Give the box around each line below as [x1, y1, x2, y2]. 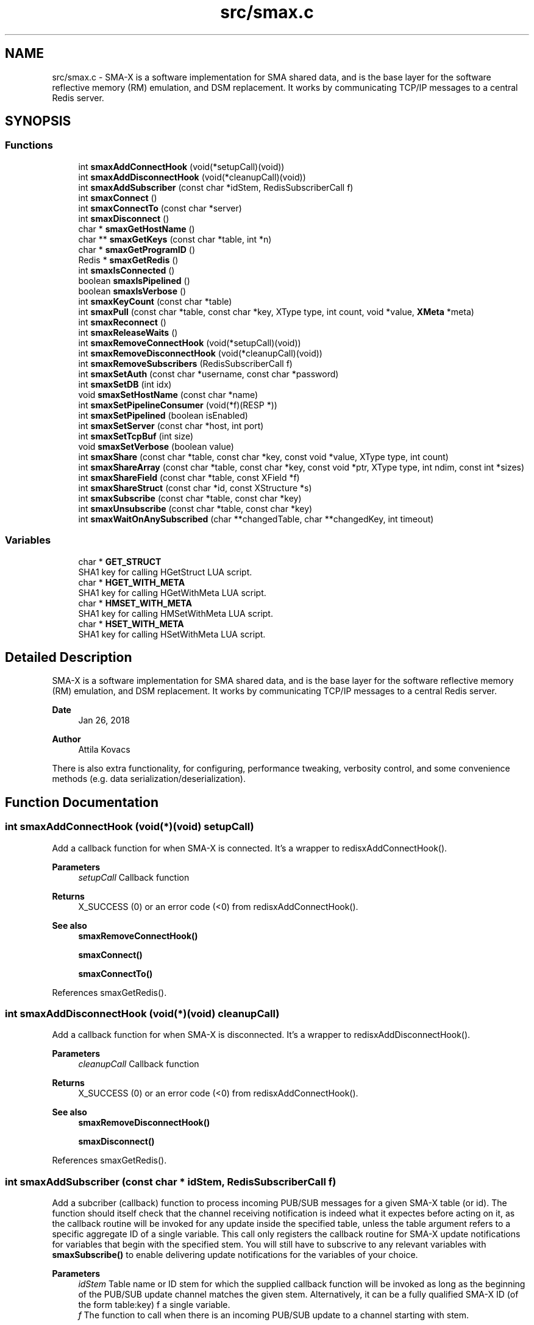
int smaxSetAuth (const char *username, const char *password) [78, 368, 339, 379]
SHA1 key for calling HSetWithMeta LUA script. [78, 628, 266, 639]
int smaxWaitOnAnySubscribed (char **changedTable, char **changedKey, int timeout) [78, 513, 434, 524]
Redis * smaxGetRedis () [78, 254, 179, 265]
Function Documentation [5, 794, 158, 810]
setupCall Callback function [78, 872, 190, 883]
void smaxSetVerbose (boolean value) [78, 441, 234, 452]
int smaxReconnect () [78, 316, 166, 327]
